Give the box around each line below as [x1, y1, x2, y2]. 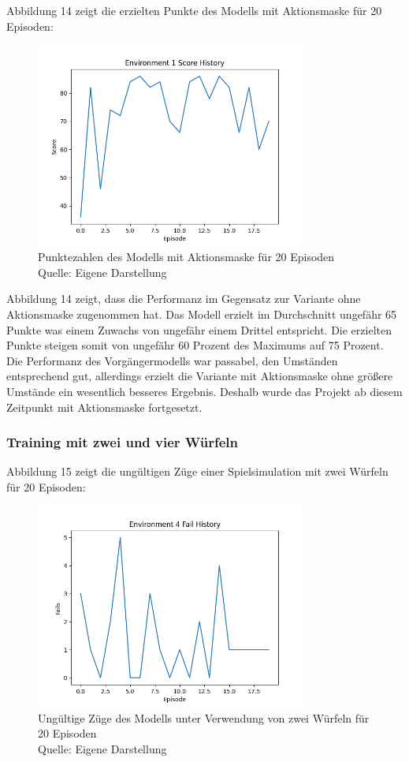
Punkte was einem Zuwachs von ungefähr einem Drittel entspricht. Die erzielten [6, 321, 392, 338]
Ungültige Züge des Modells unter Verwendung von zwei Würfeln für [38, 709, 370, 726]
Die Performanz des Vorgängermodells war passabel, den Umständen [6, 352, 338, 368]
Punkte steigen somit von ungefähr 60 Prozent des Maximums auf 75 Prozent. [6, 337, 384, 353]
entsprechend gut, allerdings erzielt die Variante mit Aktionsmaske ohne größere [6, 368, 393, 384]
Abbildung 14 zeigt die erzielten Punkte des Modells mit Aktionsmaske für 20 [6, 2, 382, 18]
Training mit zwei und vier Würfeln [6, 432, 239, 452]
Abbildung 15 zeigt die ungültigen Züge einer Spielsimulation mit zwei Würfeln [6, 463, 389, 480]
